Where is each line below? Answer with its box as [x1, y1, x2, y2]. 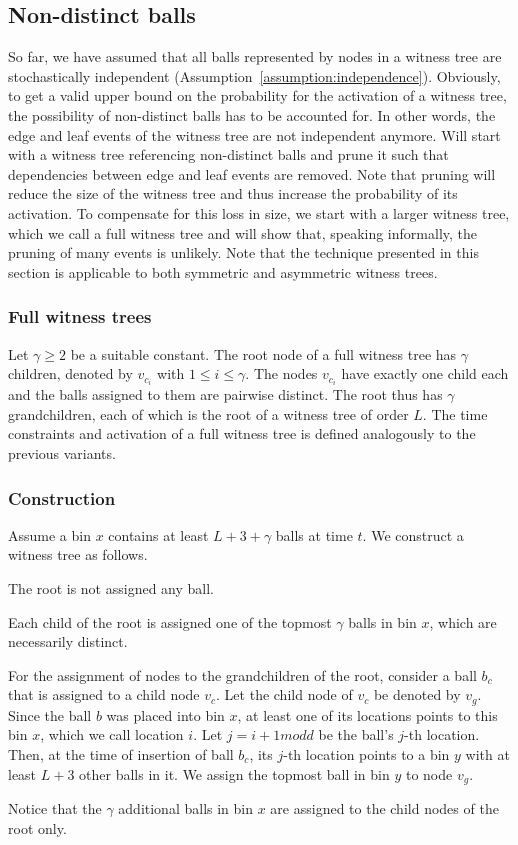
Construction [8, 485, 116, 510]
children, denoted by [8, 363, 133, 384]
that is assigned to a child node [8, 684, 200, 705]
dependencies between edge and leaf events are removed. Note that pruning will [8, 163, 496, 184]
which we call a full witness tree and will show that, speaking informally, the [8, 222, 477, 243]
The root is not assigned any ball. [8, 578, 214, 599]
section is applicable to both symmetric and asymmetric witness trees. [8, 261, 438, 282]
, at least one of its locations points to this [237, 704, 498, 725]
